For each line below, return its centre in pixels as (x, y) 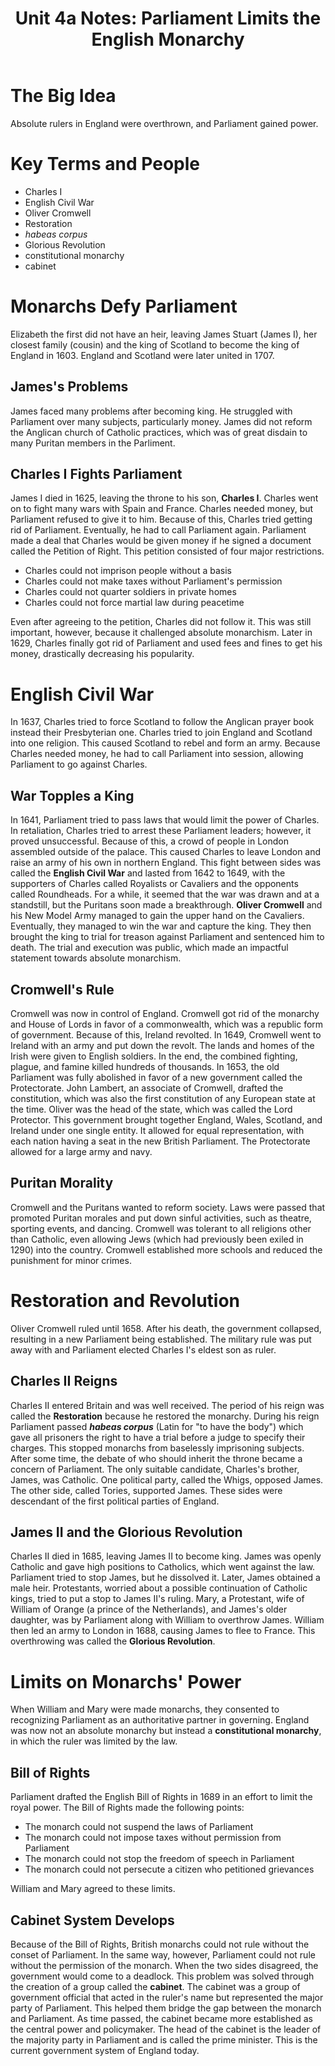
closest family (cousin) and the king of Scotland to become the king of (155, 344)
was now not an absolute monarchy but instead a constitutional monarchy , (166, 1731)
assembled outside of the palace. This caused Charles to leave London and (166, 852)
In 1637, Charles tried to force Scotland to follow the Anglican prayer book (162, 722)
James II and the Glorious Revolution (126, 1532)
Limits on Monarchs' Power (126, 1681)
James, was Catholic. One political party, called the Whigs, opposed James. (167, 1479)
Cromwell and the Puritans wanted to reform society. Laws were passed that (168, 1207)
